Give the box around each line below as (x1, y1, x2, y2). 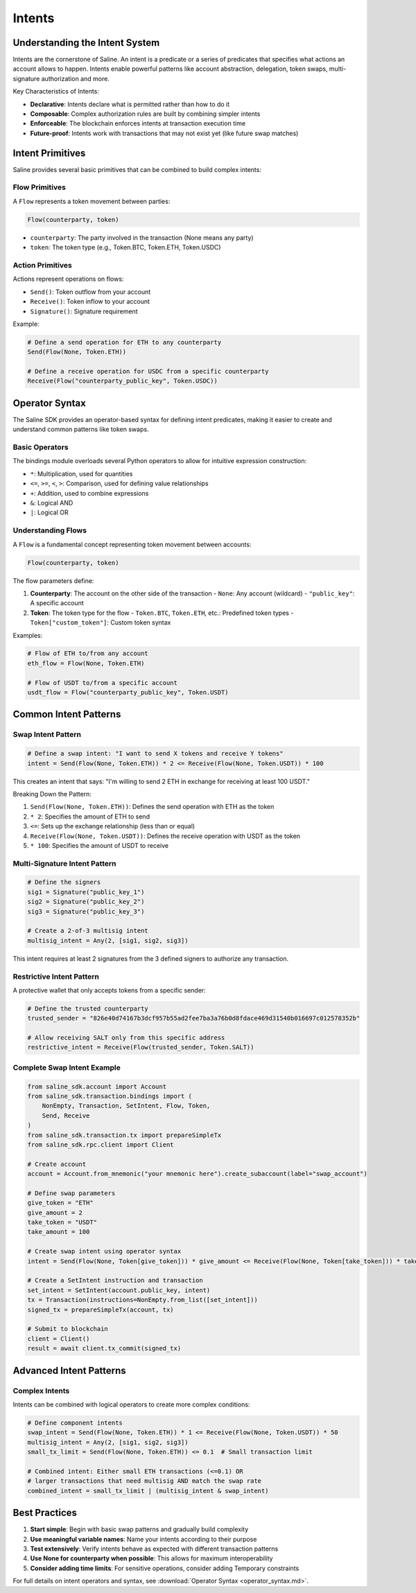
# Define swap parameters (27, 1189, 116, 1197)
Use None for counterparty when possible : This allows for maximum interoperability (30, 1554, 273, 1562)
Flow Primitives (12, 182, 66, 192)
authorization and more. (41, 74, 110, 82)
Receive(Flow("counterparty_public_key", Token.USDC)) (27, 377, 218, 385)
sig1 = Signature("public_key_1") (27, 888, 145, 896)
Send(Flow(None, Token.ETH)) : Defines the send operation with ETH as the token (30, 803, 275, 811)
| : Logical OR (30, 508, 69, 516)
